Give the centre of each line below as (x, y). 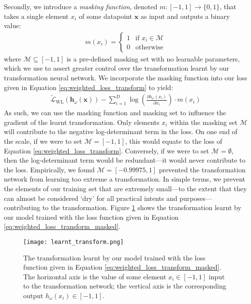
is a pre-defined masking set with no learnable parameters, (153, 58)
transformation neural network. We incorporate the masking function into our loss (126, 77)
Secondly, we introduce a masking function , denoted (81, 6)
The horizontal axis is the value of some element (95, 276)
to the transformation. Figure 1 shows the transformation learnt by (142, 207)
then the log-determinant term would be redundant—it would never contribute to (125, 160)
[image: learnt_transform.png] (74, 242)
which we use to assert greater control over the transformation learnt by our (117, 68)
